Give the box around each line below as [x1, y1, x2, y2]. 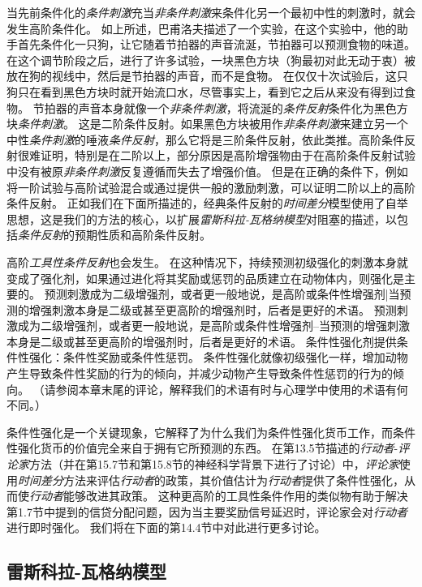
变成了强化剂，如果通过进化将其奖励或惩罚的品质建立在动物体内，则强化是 [6, 269, 404, 286]
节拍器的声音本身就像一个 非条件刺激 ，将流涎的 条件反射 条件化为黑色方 [32, 99, 408, 116]
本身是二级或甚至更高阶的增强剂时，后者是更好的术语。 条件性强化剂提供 [6, 332, 397, 349]
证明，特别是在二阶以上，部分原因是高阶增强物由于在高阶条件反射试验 [40, 147, 416, 164]
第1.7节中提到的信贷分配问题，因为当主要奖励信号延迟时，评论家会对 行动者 [6, 503, 407, 520]
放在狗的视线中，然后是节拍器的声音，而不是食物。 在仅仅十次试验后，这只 [6, 67, 408, 84]
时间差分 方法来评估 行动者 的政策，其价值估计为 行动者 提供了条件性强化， [18, 471, 404, 488]
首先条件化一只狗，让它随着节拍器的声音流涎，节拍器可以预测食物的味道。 [17, 36, 416, 53]
